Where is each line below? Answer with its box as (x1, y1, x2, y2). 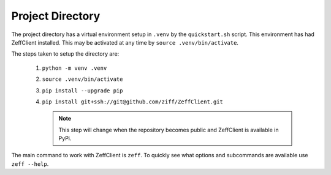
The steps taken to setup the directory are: (11, 50, 120, 58)
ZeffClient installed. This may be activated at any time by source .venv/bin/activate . (11, 39, 239, 46)
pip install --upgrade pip (42, 87, 123, 94)
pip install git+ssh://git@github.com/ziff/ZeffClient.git (42, 98, 224, 105)
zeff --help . (11, 160, 49, 168)
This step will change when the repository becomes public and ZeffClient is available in (58, 126, 279, 133)
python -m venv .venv (42, 64, 107, 72)
